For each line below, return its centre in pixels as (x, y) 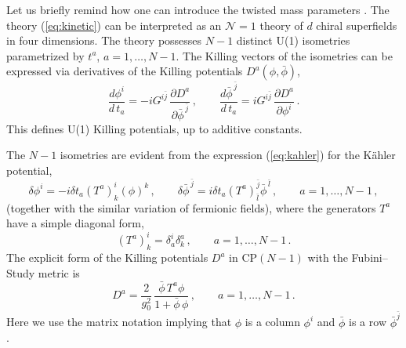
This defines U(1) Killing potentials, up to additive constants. (154, 128)
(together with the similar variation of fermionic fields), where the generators (191, 207)
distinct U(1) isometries (293, 40)
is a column (272, 322)
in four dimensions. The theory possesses (104, 40)
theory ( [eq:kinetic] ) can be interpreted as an (114, 25)
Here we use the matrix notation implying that (119, 322)
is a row (368, 322)
